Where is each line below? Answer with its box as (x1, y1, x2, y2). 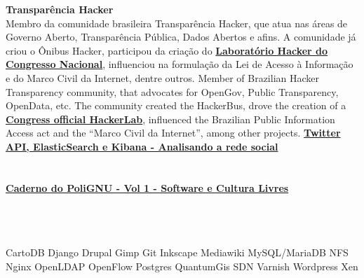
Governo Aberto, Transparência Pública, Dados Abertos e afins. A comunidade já (6, 29, 356, 44)
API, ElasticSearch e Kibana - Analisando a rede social (6, 139, 278, 153)
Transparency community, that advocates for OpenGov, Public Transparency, (6, 84, 339, 99)
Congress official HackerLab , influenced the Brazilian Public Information (6, 111, 335, 126)
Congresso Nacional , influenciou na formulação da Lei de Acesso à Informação (6, 57, 353, 71)
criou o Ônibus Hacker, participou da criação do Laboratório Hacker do (6, 43, 328, 57)
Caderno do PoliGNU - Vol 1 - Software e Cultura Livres (6, 180, 289, 195)
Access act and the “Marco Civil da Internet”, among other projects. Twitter (6, 125, 341, 140)
